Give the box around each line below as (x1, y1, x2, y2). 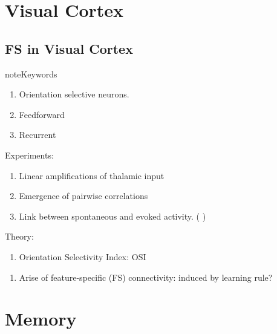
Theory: (5, 230, 34, 243)
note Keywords (5, 67, 57, 80)
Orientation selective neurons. (19, 88, 129, 100)
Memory (5, 306, 77, 331)
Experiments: (5, 148, 54, 161)
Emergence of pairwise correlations (19, 189, 148, 202)
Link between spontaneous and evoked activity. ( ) (19, 209, 206, 222)
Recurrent (19, 128, 56, 141)
